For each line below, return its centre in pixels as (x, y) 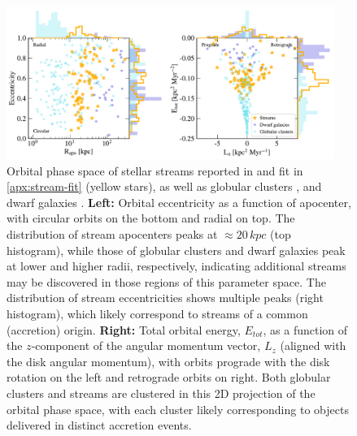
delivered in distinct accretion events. (99, 425)
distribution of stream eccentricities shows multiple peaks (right (165, 298)
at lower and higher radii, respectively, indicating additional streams (176, 266)
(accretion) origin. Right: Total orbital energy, (124, 329)
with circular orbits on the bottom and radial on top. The (151, 218)
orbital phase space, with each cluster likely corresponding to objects (178, 409)
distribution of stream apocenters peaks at (112, 233)
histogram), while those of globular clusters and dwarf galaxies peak (176, 250)
